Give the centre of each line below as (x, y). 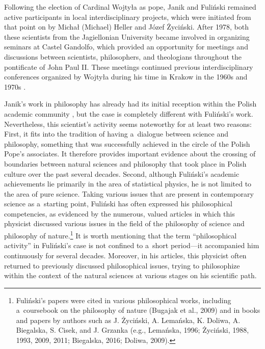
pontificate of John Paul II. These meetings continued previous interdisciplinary (129, 66)
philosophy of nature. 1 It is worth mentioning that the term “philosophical (121, 235)
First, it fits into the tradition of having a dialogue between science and (116, 134)
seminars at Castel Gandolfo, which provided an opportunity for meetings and (126, 47)
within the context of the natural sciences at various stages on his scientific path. (130, 275)
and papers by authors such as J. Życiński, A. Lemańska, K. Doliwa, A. (128, 320)
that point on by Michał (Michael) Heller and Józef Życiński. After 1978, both (126, 27)
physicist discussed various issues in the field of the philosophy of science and (124, 223)
